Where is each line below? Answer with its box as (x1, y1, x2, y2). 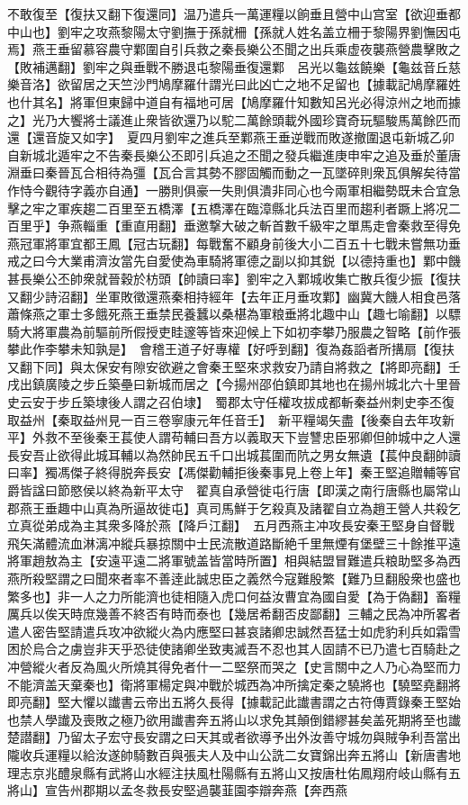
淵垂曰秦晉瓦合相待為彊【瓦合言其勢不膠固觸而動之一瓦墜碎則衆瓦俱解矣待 (7, 163, 448, 182)
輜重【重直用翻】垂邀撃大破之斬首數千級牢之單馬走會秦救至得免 (82, 216, 461, 235)
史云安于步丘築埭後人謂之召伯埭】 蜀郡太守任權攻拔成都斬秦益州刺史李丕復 (7, 393, 454, 412)
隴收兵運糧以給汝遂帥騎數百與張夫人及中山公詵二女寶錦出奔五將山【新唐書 (7, 745, 448, 764)
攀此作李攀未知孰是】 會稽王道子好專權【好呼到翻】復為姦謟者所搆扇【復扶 (7, 339, 454, 358)
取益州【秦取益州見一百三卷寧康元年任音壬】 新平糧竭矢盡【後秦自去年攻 (7, 410, 442, 429)
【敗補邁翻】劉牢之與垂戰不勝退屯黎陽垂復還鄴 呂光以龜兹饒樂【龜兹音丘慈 (7, 57, 461, 76)
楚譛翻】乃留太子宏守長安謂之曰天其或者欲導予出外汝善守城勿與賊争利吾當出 (7, 728, 461, 746)
